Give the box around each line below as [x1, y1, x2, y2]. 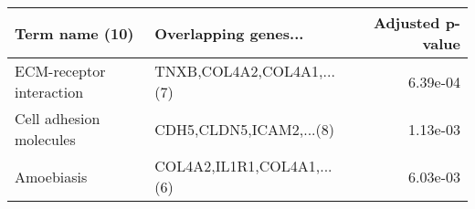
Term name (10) [15, 22, 134, 44]
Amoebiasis [15, 165, 88, 187]
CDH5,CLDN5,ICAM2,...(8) [154, 118, 334, 140]
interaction [15, 81, 84, 102]
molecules [15, 129, 76, 150]
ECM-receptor [15, 60, 106, 81]
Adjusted [373, 12, 440, 33]
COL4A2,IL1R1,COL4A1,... [154, 155, 332, 176]
